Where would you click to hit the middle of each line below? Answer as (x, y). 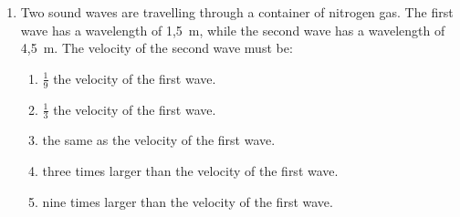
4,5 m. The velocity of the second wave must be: (157, 48)
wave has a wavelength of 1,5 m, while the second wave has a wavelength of (233, 30)
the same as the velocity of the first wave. (159, 140)
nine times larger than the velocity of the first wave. (188, 201)
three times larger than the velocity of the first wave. (190, 171)
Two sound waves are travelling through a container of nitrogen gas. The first (237, 12)
